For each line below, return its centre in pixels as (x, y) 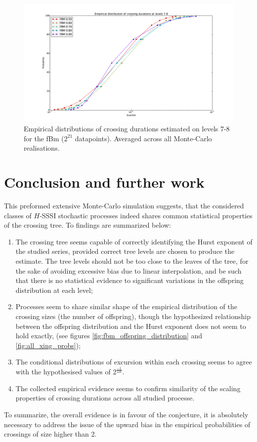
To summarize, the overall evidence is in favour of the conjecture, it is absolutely (126, 415)
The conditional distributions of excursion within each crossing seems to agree (134, 362)
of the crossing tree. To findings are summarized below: (88, 225)
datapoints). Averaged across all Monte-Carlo (143, 138)
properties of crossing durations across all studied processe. (105, 398)
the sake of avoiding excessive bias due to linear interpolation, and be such (128, 270)
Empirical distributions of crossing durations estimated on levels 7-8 (127, 129)
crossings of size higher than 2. (50, 434)
